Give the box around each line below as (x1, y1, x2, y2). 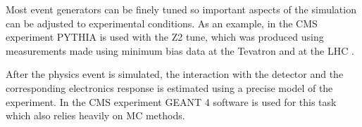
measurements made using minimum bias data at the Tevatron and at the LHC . (6, 43, 354, 58)
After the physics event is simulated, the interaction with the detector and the (6, 67, 344, 81)
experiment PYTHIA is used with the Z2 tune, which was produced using (6, 29, 324, 44)
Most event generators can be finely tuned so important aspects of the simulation (6, 2, 356, 16)
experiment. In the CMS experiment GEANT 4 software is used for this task (6, 94, 337, 109)
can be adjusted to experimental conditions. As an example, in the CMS (6, 15, 318, 30)
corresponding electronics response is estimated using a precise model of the (6, 80, 333, 95)
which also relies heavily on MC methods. (6, 108, 185, 123)
